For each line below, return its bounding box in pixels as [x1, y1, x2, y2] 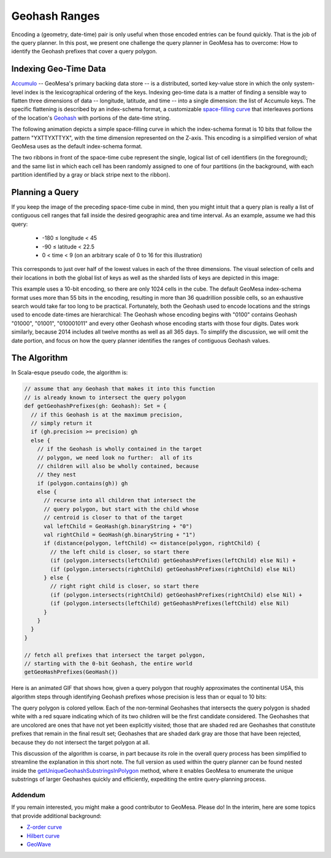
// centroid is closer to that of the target [44, 514, 183, 521]
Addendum [11, 791, 45, 799]
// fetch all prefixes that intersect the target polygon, [24, 651, 205, 659]
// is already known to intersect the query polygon [24, 394, 186, 401]
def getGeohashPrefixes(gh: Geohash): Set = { [24, 402, 167, 410]
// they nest [37, 471, 77, 478]
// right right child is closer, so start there [50, 583, 199, 590]
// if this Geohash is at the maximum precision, [31, 411, 183, 418]
